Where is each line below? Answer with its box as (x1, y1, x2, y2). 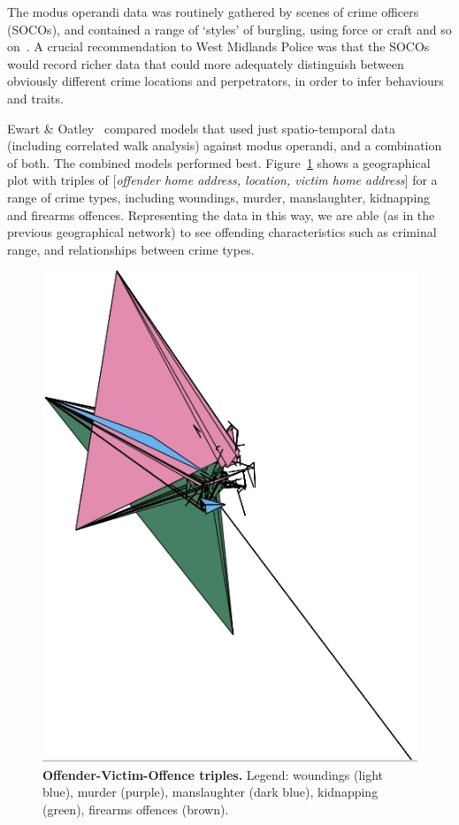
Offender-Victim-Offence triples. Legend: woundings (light (42, 765, 384, 783)
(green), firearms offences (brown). (42, 799, 229, 818)
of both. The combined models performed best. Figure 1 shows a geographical (7, 153, 431, 172)
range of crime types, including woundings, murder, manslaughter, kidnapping (7, 187, 431, 206)
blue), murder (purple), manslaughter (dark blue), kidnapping (42, 783, 379, 801)
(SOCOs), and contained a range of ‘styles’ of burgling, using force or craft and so (7, 19, 452, 38)
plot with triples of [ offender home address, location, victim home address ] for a (7, 171, 438, 189)
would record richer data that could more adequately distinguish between (7, 54, 404, 73)
